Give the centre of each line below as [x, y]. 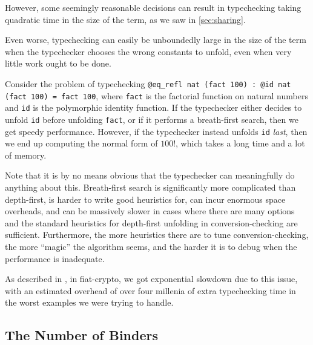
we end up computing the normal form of [81, 143]
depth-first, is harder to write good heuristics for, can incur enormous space [145, 199]
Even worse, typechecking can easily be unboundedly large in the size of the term [156, 40]
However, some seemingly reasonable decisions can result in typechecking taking [153, 7]
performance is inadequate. [55, 258]
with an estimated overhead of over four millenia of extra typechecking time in [150, 290]
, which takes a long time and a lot [240, 143]
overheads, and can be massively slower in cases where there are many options [150, 211]
